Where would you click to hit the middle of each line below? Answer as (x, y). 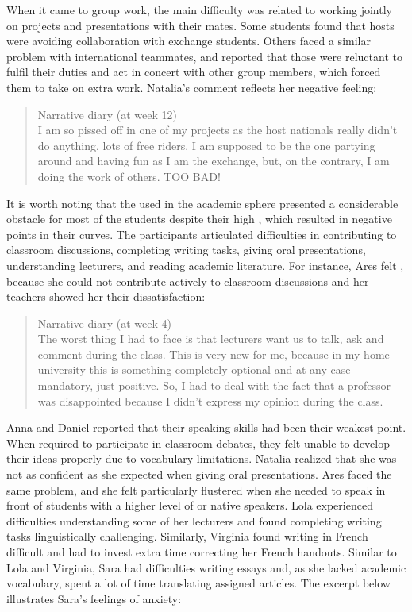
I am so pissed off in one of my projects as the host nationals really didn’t (218, 130)
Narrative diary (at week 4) (104, 323)
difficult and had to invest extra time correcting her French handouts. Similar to (202, 552)
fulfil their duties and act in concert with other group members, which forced (194, 72)
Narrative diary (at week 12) (107, 114)
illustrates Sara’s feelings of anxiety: (94, 598)
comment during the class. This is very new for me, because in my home (214, 354)
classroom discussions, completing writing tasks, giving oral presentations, (186, 250)
